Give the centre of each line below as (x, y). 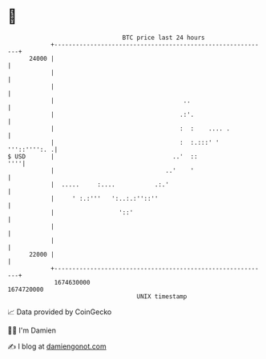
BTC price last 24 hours (163, 38)
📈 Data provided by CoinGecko (60, 312)
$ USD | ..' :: (103, 156)
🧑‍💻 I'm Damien (32, 330)
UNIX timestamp (162, 296)
